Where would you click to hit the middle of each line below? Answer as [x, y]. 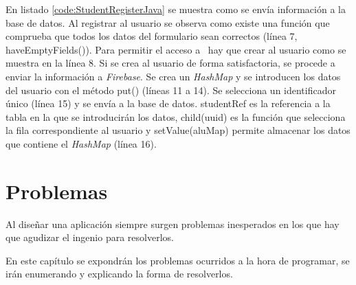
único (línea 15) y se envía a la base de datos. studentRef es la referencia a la [168, 103]
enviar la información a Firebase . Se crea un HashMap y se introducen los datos [173, 76]
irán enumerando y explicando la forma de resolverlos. [119, 274]
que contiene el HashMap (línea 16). [81, 143]
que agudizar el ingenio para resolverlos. [90, 237]
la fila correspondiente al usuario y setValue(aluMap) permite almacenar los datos [178, 130]
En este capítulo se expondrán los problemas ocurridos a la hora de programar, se [178, 260]
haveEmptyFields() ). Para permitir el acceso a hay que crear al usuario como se [176, 49]
